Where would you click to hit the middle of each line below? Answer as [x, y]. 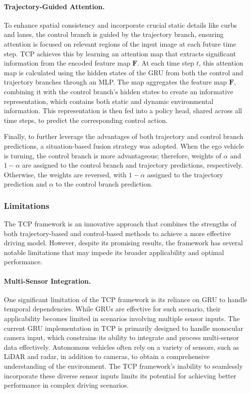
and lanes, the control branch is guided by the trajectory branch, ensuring [114, 34]
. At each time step [166, 63]
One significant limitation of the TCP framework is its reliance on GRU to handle [126, 299]
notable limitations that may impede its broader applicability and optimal [114, 252]
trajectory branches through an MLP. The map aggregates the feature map [116, 82]
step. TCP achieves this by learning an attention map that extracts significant [120, 53]
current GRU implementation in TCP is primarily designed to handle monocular [124, 328]
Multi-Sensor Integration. [47, 281]
